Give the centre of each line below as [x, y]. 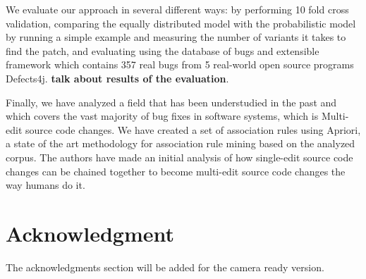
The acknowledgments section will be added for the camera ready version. [165, 267]
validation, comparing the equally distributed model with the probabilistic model [181, 23]
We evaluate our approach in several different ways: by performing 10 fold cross [177, 9]
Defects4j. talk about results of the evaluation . [117, 78]
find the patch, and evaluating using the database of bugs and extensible [163, 50]
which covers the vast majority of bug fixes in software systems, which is [162, 116]
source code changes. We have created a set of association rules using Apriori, [193, 129]
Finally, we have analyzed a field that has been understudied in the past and [171, 102]
